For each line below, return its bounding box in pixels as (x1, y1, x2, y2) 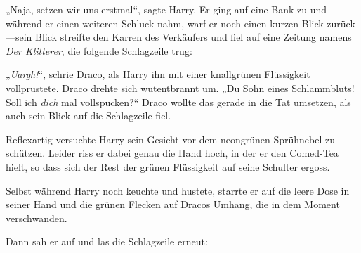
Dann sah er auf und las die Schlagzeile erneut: (6, 234, 208, 249)
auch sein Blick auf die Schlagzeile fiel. (6, 108, 171, 123)
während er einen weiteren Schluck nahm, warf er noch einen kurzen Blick (6, 15, 324, 30)
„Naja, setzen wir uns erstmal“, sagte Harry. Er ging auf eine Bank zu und (6, 2, 327, 16)
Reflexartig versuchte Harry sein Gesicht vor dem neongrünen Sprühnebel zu (6, 131, 336, 146)
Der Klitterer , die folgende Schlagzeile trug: (6, 43, 192, 58)
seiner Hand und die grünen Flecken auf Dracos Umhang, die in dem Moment (6, 197, 340, 212)
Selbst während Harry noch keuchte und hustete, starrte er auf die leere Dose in (6, 183, 350, 197)
